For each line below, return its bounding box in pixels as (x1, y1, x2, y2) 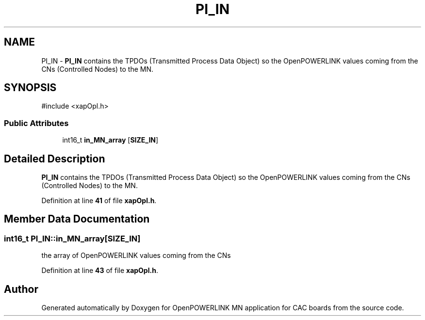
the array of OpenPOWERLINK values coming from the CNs (41, 251, 231, 260)
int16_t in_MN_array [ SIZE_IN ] (62, 136, 159, 144)
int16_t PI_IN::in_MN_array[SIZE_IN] (4, 233, 141, 243)
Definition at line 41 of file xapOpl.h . (41, 196, 157, 205)
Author (4, 283, 38, 295)
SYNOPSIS (4, 81, 57, 94)
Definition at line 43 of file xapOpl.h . (41, 266, 158, 275)
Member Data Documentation (4, 213, 150, 225)
